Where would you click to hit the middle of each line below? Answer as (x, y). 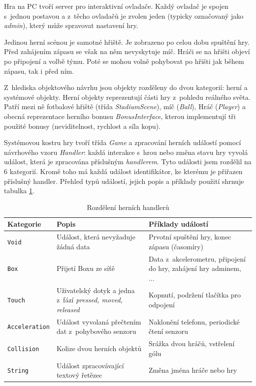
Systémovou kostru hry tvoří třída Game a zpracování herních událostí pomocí (123, 142)
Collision (23, 349)
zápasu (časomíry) (176, 246)
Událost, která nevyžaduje (96, 237)
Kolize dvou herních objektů (99, 348)
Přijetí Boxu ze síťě (85, 268)
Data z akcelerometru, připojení (197, 258)
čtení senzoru (168, 331)
